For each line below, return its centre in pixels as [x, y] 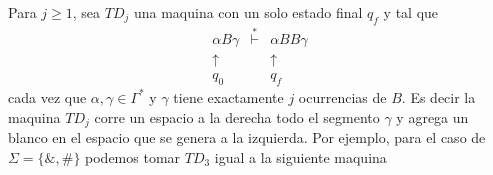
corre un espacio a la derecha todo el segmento [237, 116]
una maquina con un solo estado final [248, 12]
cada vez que [47, 96]
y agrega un [432, 116]
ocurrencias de [342, 96]
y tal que [411, 12]
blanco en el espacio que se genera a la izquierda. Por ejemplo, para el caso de [247, 136]
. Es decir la [438, 96]
